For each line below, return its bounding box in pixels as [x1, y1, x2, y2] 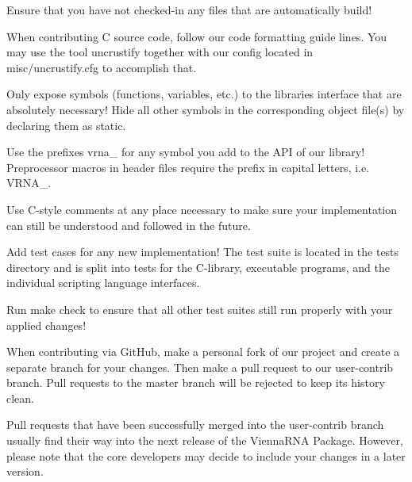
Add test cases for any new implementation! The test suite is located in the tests [6, 243, 399, 260]
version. [6, 463, 44, 480]
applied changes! [6, 316, 87, 333]
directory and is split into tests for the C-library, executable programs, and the [6, 258, 390, 275]
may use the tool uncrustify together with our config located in [6, 44, 314, 60]
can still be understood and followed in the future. [6, 216, 251, 233]
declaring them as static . [6, 117, 126, 133]
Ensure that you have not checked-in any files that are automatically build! [6, 2, 372, 17]
